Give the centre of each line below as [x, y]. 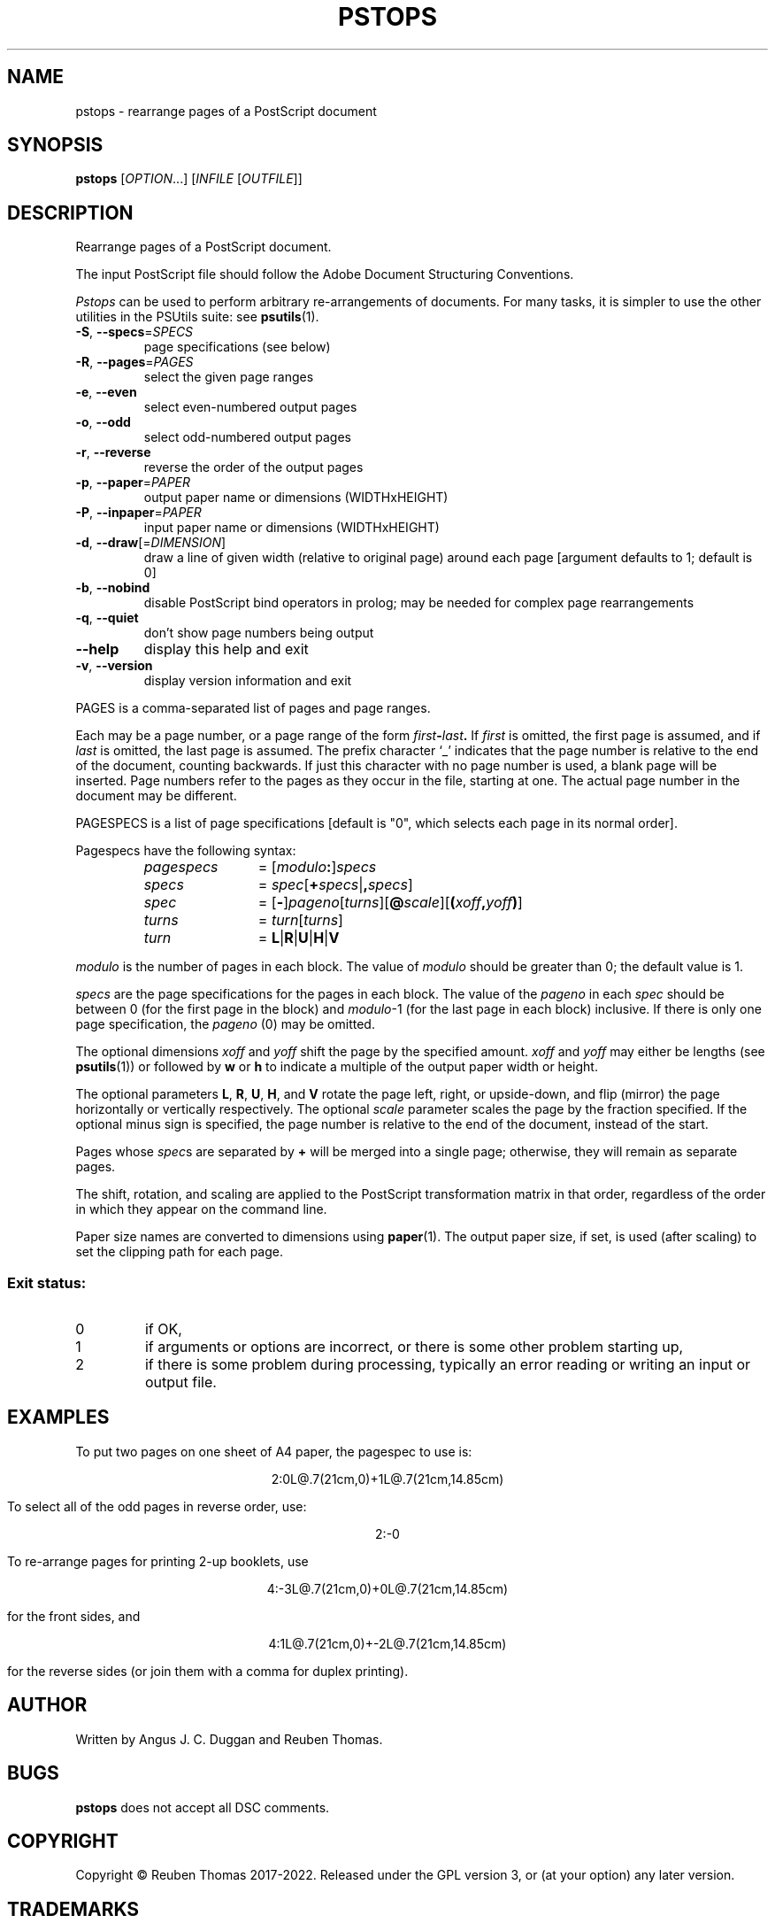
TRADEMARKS [73, 1909]
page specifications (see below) [237, 347]
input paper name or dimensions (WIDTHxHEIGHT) [292, 528]
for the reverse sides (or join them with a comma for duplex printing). [208, 1671]
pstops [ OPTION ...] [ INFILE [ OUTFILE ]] [189, 179]
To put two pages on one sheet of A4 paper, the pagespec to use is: [274, 1451]
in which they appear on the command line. [201, 1209]
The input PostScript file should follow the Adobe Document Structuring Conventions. [325, 274]
